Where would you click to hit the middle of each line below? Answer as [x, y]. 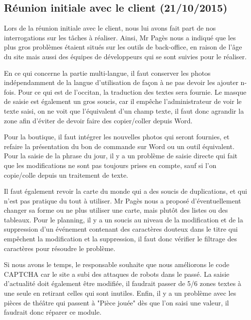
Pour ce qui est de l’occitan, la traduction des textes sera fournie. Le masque [132, 92]
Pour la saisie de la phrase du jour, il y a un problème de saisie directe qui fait [121, 156]
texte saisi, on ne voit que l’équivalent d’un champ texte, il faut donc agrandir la [124, 110]
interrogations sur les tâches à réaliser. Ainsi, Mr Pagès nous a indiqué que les [120, 37]
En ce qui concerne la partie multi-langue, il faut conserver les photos [107, 73]
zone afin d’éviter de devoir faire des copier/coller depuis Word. [98, 120]
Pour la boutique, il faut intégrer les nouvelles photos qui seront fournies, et [117, 137]
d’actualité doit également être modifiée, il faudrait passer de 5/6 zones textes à [123, 283]
